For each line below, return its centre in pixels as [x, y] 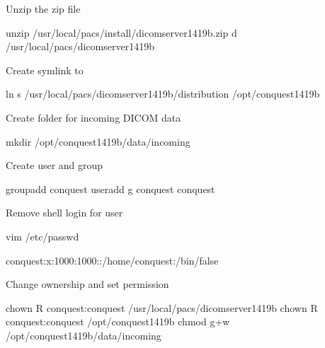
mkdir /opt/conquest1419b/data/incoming [98, 141]
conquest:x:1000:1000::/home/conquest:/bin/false [112, 260]
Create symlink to [45, 70]
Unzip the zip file [43, 8]
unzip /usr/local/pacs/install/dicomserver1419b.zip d [121, 32]
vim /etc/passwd [42, 236]
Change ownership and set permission [87, 284]
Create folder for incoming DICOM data [93, 117]
